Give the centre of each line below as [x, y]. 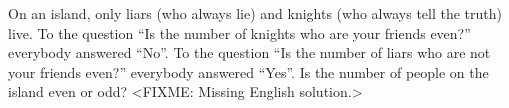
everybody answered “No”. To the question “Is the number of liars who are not [249, 52]
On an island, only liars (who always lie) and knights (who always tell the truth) [255, 13]
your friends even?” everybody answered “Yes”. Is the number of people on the [248, 71]
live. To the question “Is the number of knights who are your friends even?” [239, 32]
